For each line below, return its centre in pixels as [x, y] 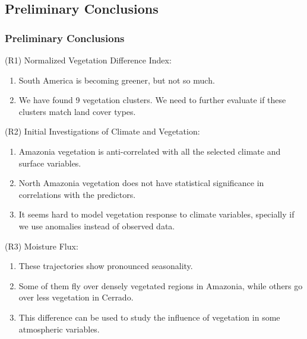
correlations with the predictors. [77, 194]
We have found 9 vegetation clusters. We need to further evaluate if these [152, 100]
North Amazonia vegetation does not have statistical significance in [141, 183]
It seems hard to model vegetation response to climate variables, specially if [156, 214]
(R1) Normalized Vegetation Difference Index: [88, 60]
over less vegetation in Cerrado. [76, 297]
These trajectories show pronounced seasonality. [106, 266]
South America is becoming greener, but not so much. [117, 80]
